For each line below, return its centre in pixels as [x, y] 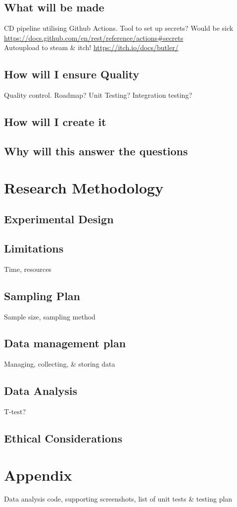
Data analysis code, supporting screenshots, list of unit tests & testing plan [118, 498]
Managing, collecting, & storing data [60, 364]
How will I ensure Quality [72, 74]
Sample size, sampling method [50, 316]
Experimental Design [59, 219]
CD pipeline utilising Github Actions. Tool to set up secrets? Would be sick [119, 28]
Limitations [34, 248]
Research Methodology [84, 187]
